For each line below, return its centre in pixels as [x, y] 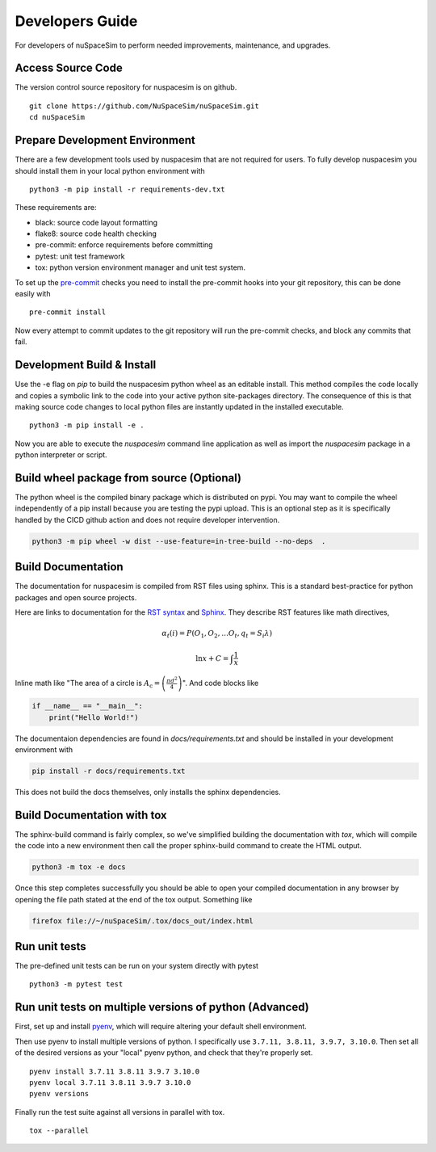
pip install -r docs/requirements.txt [109, 771]
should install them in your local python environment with [110, 170]
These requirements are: [56, 208]
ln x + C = [212, 658]
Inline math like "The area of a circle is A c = [88, 684]
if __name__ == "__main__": [87, 706]
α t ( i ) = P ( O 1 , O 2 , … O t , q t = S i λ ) [217, 634]
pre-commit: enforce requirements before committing [124, 245]
